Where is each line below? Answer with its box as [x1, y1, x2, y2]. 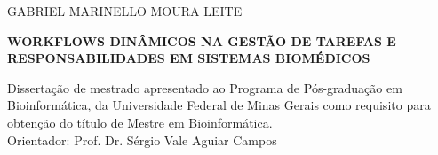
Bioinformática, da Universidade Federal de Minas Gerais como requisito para [7, 96, 431, 114]
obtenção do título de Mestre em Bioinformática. [7, 112, 273, 131]
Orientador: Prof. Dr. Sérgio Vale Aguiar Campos [7, 130, 277, 149]
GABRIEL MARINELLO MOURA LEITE [7, 2, 243, 19]
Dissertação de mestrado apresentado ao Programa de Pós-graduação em [7, 78, 402, 97]
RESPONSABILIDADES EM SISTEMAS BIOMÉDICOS [7, 49, 370, 67]
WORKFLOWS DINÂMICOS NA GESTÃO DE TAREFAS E [7, 31, 396, 50]
